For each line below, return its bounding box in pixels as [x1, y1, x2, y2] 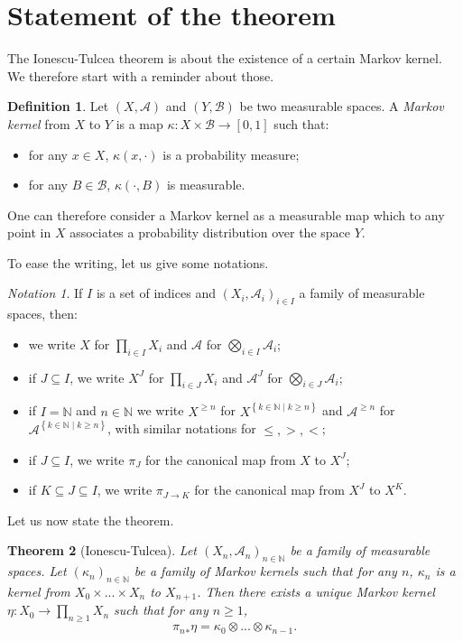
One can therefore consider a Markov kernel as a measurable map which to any [7, 205, 445, 224]
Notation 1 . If [7, 283, 83, 302]
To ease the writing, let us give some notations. [7, 253, 269, 272]
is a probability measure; [162, 144, 300, 163]
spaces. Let [7, 562, 67, 581]
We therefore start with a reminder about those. [7, 66, 274, 85]
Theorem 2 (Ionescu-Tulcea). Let [7, 541, 197, 560]
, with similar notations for [106, 419, 256, 438]
